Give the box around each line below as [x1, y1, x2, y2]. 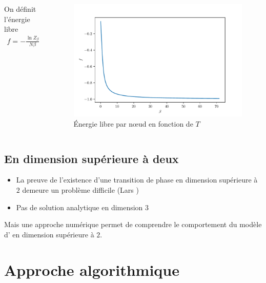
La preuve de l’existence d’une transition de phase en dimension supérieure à [16, 174, 258, 185]
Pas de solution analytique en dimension [16, 201, 143, 212]
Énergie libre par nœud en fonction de [73, 118, 193, 129]
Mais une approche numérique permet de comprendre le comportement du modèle [4, 219, 262, 230]
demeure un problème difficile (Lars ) [22, 184, 139, 195]
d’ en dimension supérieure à [4, 229, 94, 239]
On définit [4, 4, 36, 14]
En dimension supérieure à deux [4, 150, 179, 166]
